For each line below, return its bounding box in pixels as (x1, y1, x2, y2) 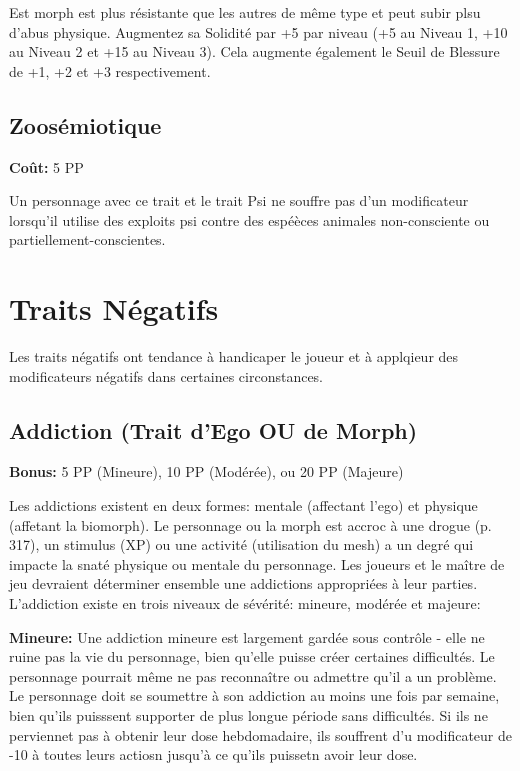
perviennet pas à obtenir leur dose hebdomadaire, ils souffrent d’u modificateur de (9, 724, 513, 745)
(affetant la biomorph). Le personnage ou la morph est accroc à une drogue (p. (9, 514, 492, 535)
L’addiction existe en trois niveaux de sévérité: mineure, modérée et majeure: (9, 593, 481, 614)
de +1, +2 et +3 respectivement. (9, 60, 211, 81)
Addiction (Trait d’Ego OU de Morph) (9, 414, 418, 445)
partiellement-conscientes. (9, 229, 166, 250)
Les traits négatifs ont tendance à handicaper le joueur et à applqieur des (9, 346, 459, 367)
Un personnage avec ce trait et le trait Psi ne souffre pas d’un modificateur (9, 190, 469, 211)
